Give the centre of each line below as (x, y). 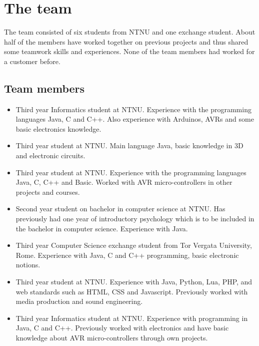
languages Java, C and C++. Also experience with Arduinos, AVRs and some (135, 119)
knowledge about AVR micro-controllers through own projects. (112, 337)
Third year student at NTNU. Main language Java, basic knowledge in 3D (129, 145)
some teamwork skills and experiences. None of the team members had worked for (129, 51)
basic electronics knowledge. (58, 128)
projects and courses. (48, 192)
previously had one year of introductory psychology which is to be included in (135, 219)
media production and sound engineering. (79, 301)
